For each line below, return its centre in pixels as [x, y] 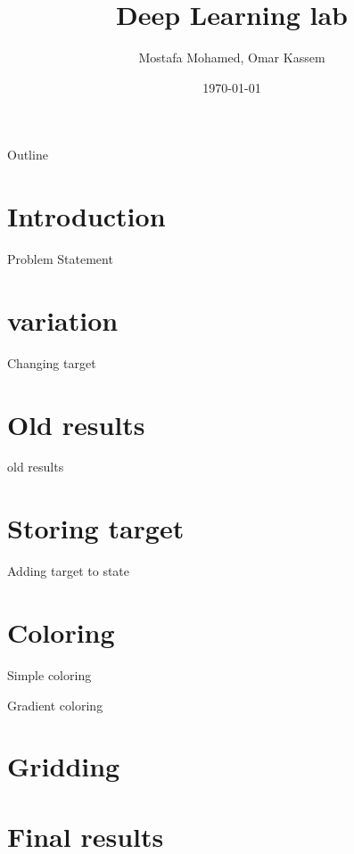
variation [63, 320]
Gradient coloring [55, 705]
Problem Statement [60, 259]
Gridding [64, 766]
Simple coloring [49, 674]
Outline [28, 155]
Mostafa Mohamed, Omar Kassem [232, 57]
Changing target [52, 362]
